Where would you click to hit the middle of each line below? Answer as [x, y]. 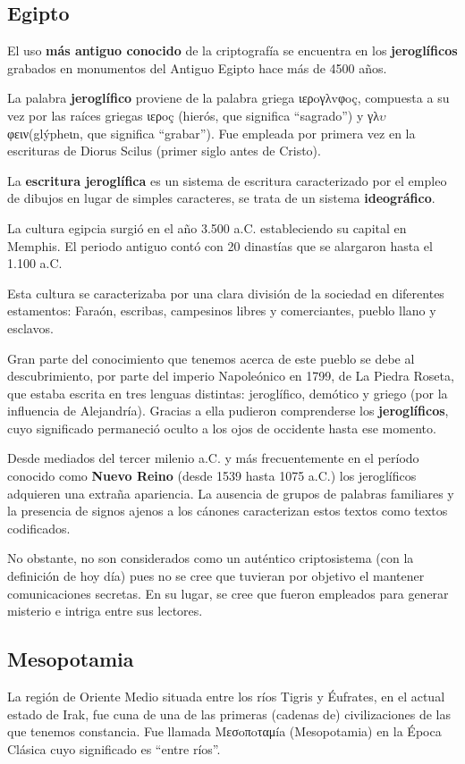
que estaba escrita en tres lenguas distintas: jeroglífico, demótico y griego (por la [228, 393]
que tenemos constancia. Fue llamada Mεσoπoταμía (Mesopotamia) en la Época [224, 731]
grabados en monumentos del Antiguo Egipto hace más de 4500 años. [197, 67]
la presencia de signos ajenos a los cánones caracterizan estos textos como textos [228, 511]
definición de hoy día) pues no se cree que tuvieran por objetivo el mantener [216, 576]
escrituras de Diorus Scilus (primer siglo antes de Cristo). [164, 151]
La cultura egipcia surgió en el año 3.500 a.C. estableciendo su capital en [207, 227]
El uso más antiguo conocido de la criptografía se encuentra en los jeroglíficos [232, 50]
